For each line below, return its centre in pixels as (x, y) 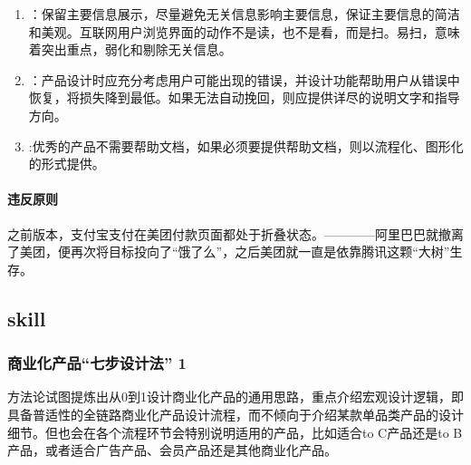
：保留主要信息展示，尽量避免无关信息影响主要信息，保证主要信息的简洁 (244, 14)
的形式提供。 (67, 164)
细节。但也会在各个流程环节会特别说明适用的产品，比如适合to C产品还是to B (235, 432)
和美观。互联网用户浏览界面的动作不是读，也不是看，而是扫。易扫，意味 (244, 31)
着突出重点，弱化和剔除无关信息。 (130, 49)
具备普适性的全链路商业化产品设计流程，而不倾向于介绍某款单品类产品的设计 (235, 414)
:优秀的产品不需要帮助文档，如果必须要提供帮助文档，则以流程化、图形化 (246, 145)
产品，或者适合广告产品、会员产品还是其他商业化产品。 (172, 450)
